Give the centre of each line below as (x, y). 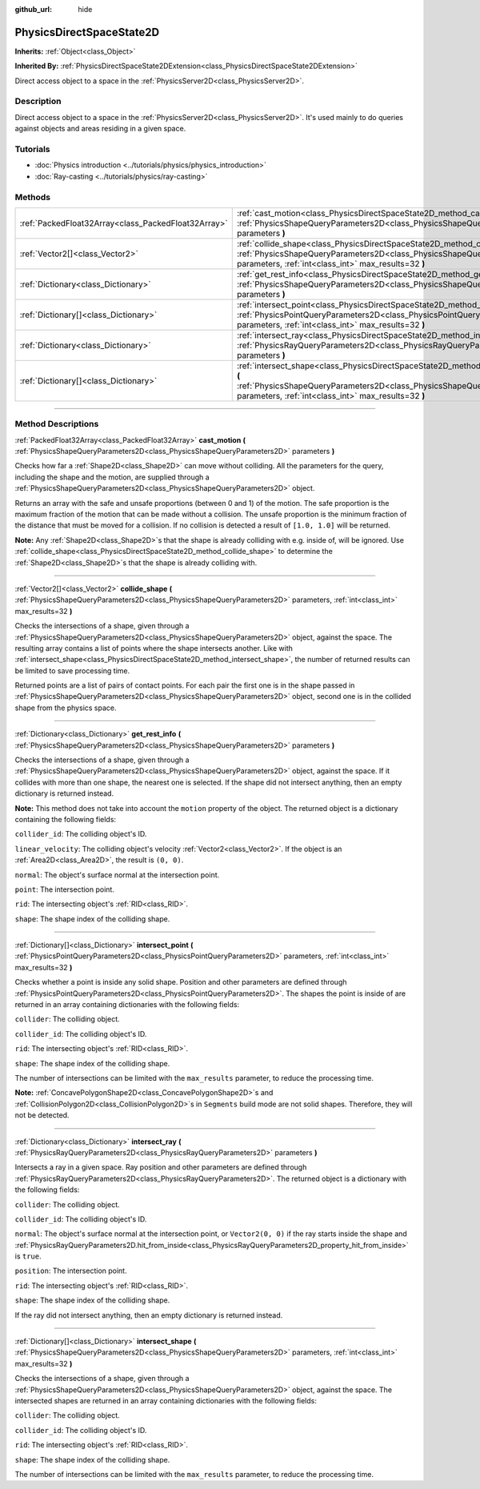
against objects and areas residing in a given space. (100, 129)
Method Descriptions (57, 424)
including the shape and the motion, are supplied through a (112, 477)
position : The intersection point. (71, 1271)
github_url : (33, 9)
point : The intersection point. (65, 889)
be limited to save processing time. (72, 670)
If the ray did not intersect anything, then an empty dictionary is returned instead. (149, 1315)
